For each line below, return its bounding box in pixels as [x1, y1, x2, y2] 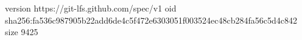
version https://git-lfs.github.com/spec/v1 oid [5, 2, 177, 14]
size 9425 [5, 25, 38, 38]
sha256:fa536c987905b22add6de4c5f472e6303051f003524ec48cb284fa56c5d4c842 [5, 13, 297, 26]
